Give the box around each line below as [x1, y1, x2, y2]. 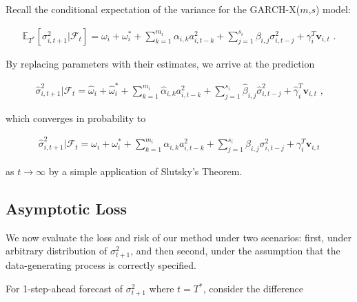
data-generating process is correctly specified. [6, 258, 196, 272]
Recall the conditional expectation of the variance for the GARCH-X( [6, 2, 300, 16]
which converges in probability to [6, 110, 146, 125]
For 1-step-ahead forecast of [6, 281, 123, 296]
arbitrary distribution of [6, 243, 108, 258]
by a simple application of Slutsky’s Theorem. [48, 163, 243, 178]
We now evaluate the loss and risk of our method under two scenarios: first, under [6, 230, 351, 244]
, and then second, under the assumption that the [130, 243, 340, 258]
